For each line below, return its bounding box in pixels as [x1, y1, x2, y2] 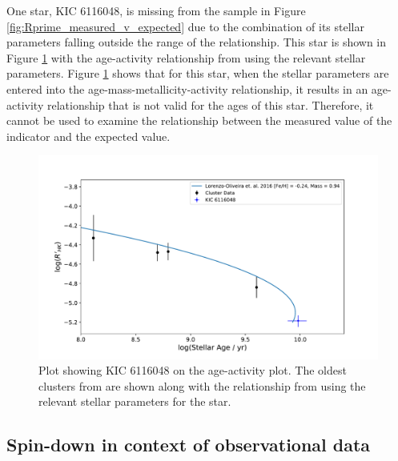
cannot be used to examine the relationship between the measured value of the [6, 112, 392, 129]
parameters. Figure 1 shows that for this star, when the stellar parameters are [6, 65, 389, 82]
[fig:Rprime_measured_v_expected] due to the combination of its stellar [6, 18, 364, 34]
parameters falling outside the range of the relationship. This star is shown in [6, 34, 387, 50]
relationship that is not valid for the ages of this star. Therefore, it [46, 96, 374, 113]
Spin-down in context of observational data [6, 432, 371, 457]
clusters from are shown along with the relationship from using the [38, 377, 366, 394]
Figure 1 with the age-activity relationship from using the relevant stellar [6, 49, 366, 66]
